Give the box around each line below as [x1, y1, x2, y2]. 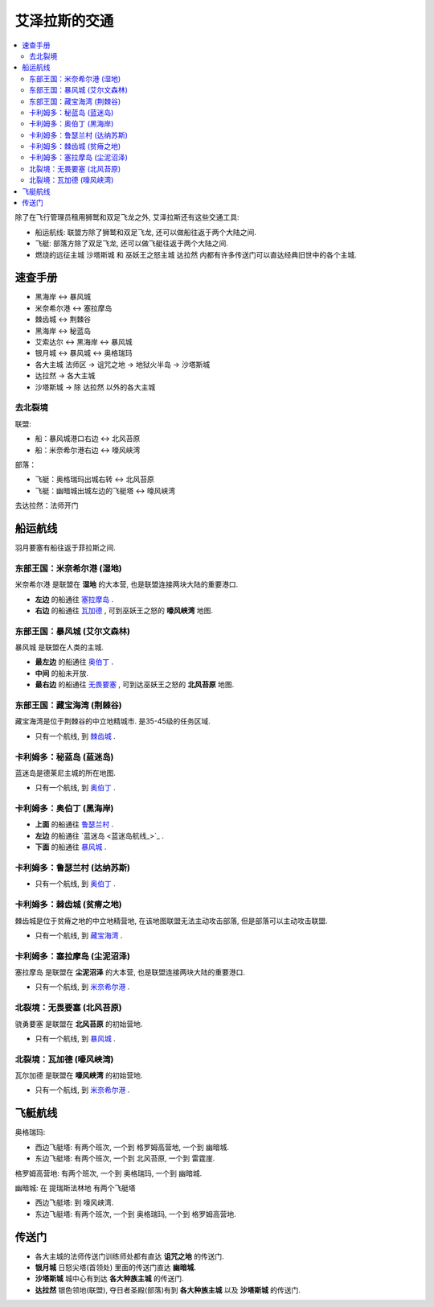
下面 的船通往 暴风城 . [35, 842, 107, 852]
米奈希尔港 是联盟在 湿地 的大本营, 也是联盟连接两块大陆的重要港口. [14, 579, 239, 589]
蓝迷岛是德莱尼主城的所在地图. [14, 768, 117, 777]
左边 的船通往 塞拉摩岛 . [35, 594, 114, 604]
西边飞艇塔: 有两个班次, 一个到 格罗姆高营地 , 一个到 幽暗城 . [35, 1142, 229, 1152]
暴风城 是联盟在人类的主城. [14, 642, 104, 652]
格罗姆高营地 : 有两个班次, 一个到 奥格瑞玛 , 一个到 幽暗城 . [14, 1168, 203, 1178]
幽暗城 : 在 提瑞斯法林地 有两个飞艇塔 [14, 1183, 136, 1193]
